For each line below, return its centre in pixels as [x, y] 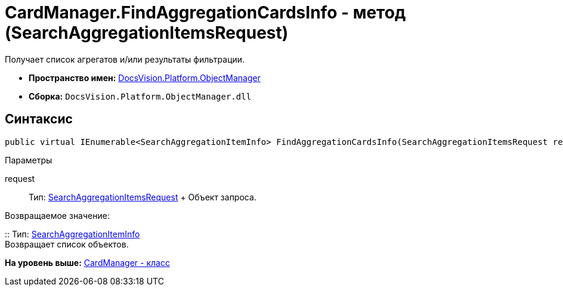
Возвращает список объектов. [67, 244]
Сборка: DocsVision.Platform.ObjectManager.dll [140, 96]
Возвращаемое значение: [57, 215]
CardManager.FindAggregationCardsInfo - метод [205, 13]
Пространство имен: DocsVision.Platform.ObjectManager [145, 78]
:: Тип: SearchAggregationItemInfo [72, 234]
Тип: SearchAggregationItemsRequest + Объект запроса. [143, 197]
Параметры [29, 160]
